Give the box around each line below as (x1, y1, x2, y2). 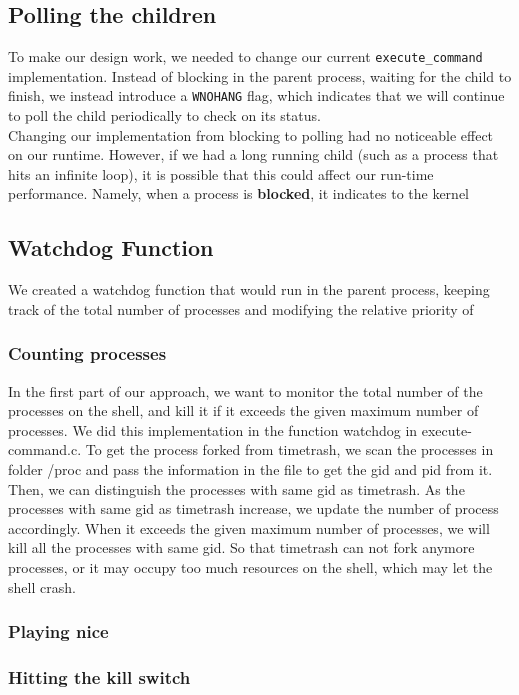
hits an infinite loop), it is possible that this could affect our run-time (8, 163, 434, 184)
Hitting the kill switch (8, 664, 191, 689)
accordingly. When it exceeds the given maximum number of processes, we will (8, 517, 490, 538)
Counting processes (8, 341, 167, 366)
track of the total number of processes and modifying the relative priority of (8, 298, 474, 319)
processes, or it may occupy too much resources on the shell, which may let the (8, 557, 493, 578)
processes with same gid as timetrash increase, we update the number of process (8, 498, 499, 519)
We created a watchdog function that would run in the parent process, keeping (8, 279, 490, 300)
